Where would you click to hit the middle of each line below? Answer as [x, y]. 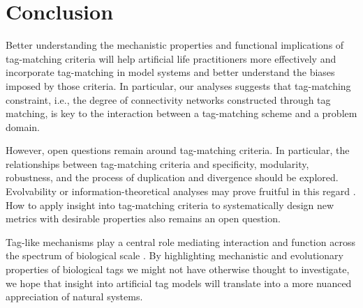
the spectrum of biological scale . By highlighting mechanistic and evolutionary [175, 255]
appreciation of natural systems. [74, 297]
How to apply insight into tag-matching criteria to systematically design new [170, 205]
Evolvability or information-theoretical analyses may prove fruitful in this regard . [181, 191]
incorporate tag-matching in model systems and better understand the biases [170, 72]
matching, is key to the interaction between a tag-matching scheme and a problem [181, 113]
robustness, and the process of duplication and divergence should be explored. [172, 177]
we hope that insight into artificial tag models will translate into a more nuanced [179, 283]
